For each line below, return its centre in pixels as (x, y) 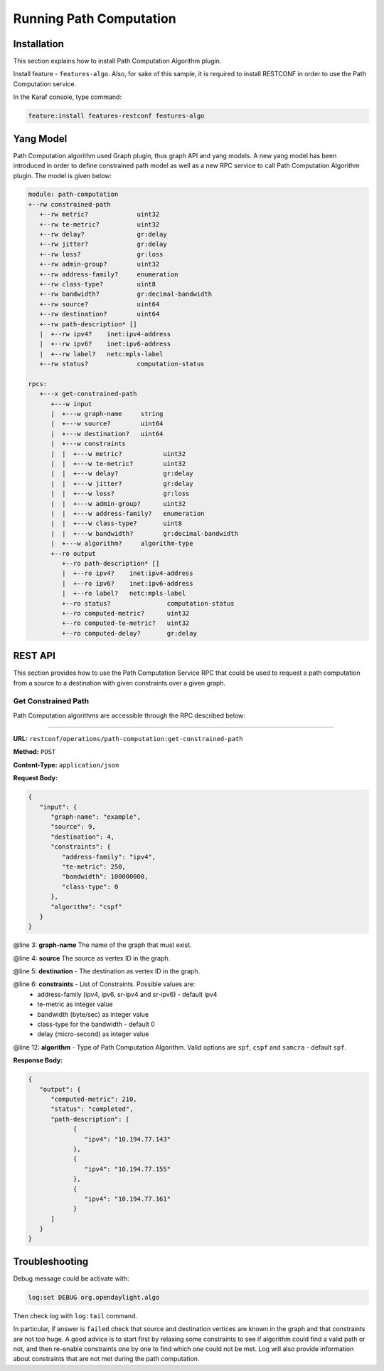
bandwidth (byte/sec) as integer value (93, 1014)
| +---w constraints (88, 444)
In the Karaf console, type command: (68, 97)
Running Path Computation (95, 19)
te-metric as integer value (75, 1004)
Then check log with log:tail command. (75, 1315)
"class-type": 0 (90, 886)
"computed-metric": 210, (94, 1099)
